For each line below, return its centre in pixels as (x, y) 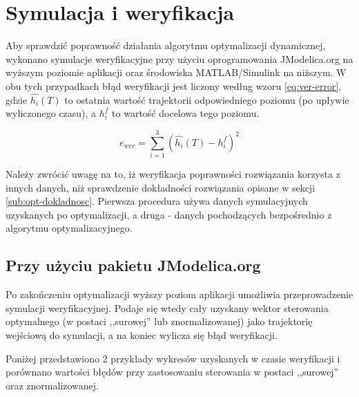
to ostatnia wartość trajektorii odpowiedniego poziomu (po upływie (207, 99)
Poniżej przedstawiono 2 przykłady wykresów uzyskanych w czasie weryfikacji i (173, 358)
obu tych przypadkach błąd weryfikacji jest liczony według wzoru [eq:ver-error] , (174, 85)
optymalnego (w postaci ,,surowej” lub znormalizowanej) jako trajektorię (159, 321)
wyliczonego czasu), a (51, 113)
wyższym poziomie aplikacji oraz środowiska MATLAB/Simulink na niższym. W (176, 72)
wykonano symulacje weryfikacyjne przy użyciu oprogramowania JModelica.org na (179, 58)
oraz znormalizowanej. (52, 385)
